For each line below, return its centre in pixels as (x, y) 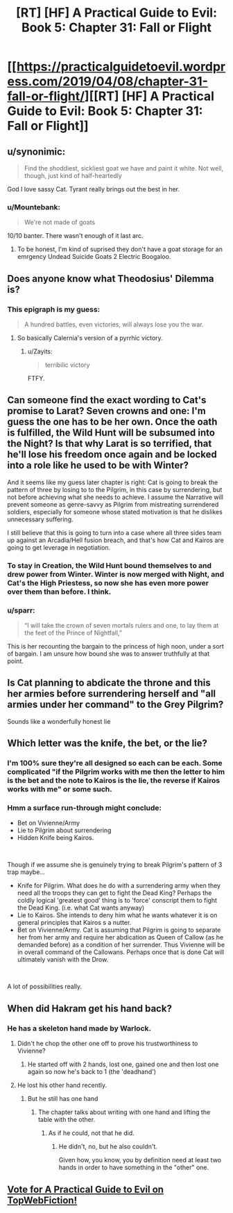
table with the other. (67, 1120)
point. (16, 661)
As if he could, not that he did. (92, 1133)
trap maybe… (26, 872)
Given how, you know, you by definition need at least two (140, 1160)
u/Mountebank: (34, 207)
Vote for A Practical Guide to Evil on (86, 1189)
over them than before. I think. (59, 592)
